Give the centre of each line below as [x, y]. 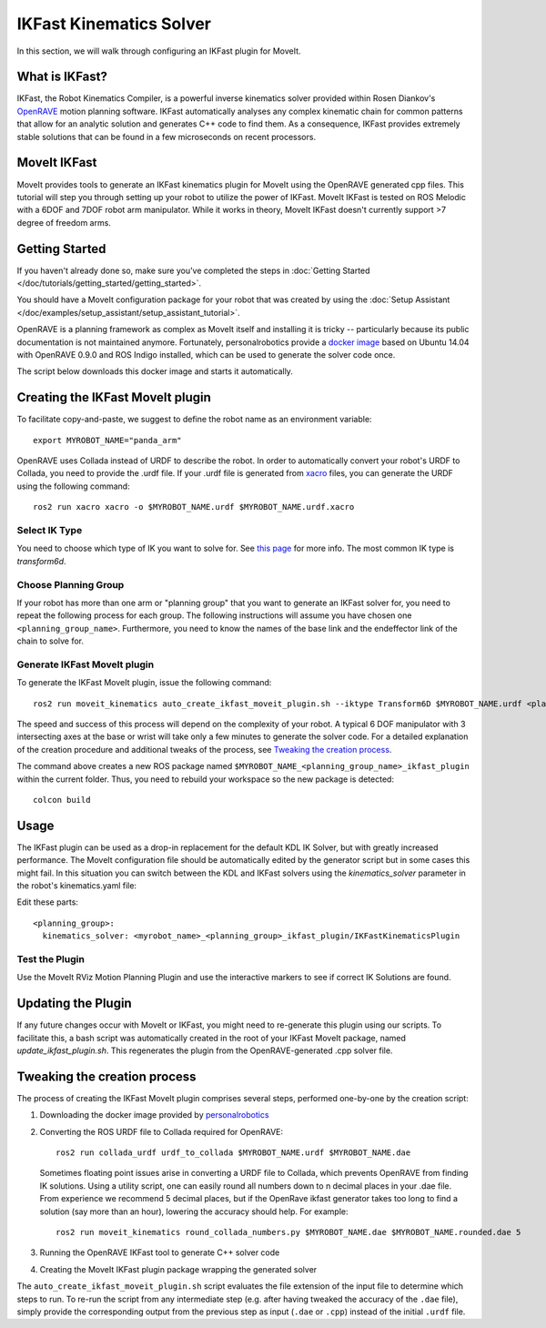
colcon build [62, 800]
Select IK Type [50, 530]
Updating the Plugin [74, 1004]
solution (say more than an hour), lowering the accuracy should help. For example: [194, 1211]
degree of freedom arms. [64, 222]
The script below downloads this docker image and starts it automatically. [155, 371]
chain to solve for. [51, 641]
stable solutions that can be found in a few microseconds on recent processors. [167, 137]
